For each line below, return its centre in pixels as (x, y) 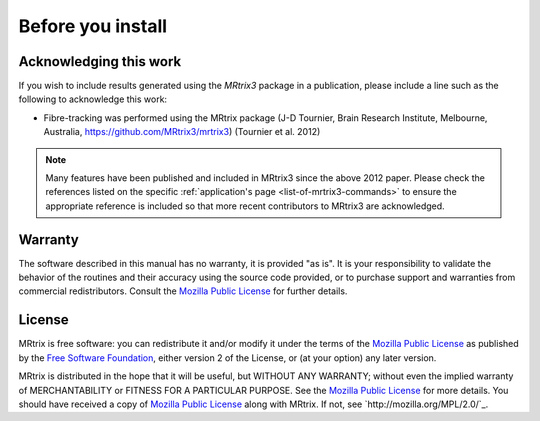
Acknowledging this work (100, 61)
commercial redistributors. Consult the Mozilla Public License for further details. (183, 291)
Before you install (93, 26)
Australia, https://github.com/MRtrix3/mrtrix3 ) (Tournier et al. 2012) (182, 132)
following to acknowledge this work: (93, 99)
